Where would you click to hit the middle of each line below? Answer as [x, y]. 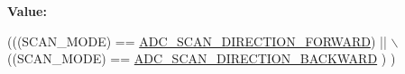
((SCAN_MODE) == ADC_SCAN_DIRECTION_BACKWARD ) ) [202, 58]
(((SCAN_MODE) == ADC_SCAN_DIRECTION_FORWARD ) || [197, 41]
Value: [27, 11]
